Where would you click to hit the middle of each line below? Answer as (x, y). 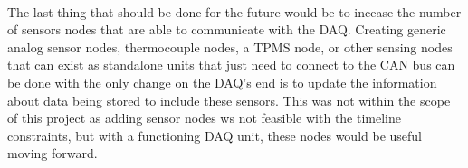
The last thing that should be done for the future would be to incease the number (234, 11)
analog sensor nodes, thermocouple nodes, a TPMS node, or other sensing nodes (230, 47)
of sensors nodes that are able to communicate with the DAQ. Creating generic (227, 29)
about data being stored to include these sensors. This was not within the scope (229, 100)
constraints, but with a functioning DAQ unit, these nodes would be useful (215, 135)
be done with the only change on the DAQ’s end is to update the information (222, 82)
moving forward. (53, 153)
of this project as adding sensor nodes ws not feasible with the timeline (204, 118)
